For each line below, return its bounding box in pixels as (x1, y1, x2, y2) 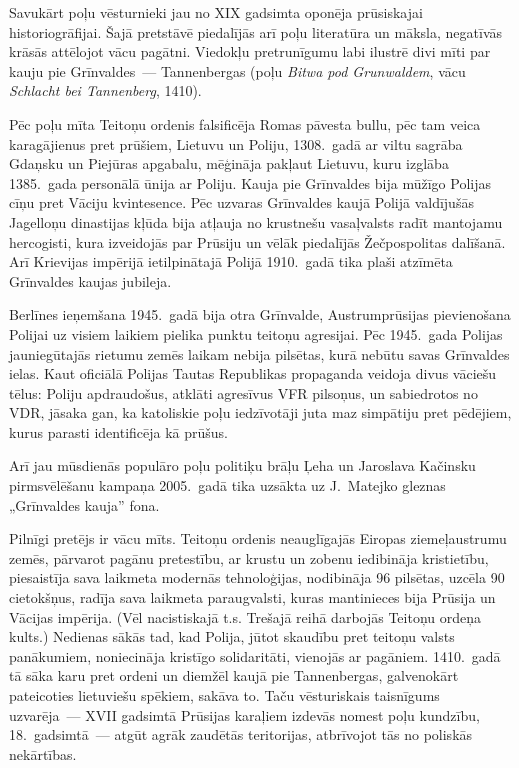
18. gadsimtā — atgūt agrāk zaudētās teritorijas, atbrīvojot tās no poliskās (9, 724, 473, 745)
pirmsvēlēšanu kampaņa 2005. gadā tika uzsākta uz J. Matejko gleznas (9, 475, 446, 496)
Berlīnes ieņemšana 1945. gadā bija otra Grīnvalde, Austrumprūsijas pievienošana (9, 304, 511, 325)
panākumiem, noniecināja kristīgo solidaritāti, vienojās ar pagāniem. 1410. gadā (9, 645, 501, 666)
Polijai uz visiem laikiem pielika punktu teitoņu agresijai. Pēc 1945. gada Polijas (9, 323, 503, 344)
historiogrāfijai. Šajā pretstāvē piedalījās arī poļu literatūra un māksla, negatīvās (9, 21, 503, 42)
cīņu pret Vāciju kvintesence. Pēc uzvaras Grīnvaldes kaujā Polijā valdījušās (9, 192, 474, 213)
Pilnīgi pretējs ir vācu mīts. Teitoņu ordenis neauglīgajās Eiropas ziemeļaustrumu (9, 528, 507, 549)
